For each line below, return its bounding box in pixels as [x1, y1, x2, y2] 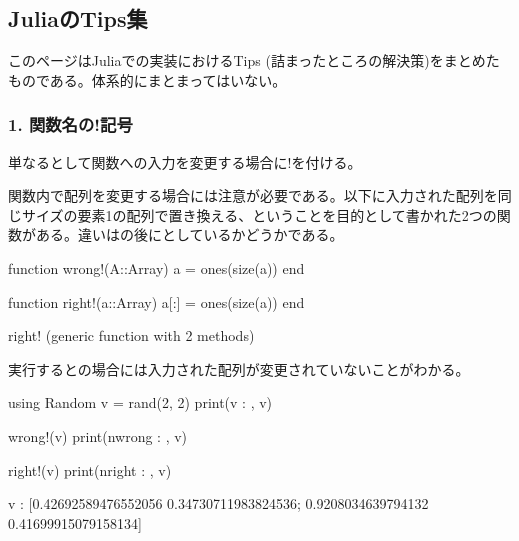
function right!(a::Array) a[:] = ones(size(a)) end [8, 291, 305, 312]
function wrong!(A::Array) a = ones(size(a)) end [8, 257, 305, 278]
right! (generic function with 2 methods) [8, 325, 255, 346]
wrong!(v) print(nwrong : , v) [8, 425, 188, 446]
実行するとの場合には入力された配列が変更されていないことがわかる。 [8, 358, 470, 379]
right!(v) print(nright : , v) [8, 459, 172, 480]
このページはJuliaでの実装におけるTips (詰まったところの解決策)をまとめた [8, 50, 500, 71]
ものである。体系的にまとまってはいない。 [8, 69, 287, 90]
